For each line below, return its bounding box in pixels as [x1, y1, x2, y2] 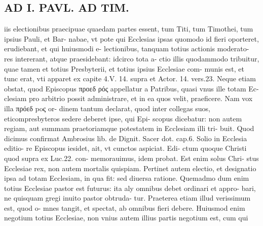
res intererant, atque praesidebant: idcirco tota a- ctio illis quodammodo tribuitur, [4, 53, 259, 63]
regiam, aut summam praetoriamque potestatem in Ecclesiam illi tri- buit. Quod [4, 123, 254, 134]
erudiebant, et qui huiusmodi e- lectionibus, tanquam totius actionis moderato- [4, 43, 249, 54]
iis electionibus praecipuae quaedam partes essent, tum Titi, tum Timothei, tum [4, 23, 253, 34]
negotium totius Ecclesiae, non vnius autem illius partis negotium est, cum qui [4, 212, 248, 223]
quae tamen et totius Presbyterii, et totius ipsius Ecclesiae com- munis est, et [4, 63, 244, 74]
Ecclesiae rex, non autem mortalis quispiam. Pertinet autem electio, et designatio [4, 163, 256, 173]
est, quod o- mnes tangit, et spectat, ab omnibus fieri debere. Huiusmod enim [4, 202, 245, 213]
